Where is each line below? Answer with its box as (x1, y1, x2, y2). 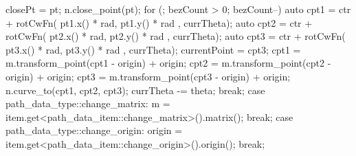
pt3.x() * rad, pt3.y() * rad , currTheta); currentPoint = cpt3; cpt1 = (5, 42, 301, 56)
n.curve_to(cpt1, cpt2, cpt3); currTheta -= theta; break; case (5, 82, 265, 97)
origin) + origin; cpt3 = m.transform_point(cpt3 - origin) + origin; (5, 69, 291, 83)
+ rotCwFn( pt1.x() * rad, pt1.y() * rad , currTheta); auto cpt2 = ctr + (5, 15, 313, 30)
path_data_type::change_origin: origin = (5, 123, 183, 137)
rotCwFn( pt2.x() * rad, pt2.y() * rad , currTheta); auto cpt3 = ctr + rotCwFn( (5, 29, 346, 43)
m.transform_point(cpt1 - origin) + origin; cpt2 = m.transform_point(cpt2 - (5, 56, 331, 70)
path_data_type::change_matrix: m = (5, 96, 170, 111)
